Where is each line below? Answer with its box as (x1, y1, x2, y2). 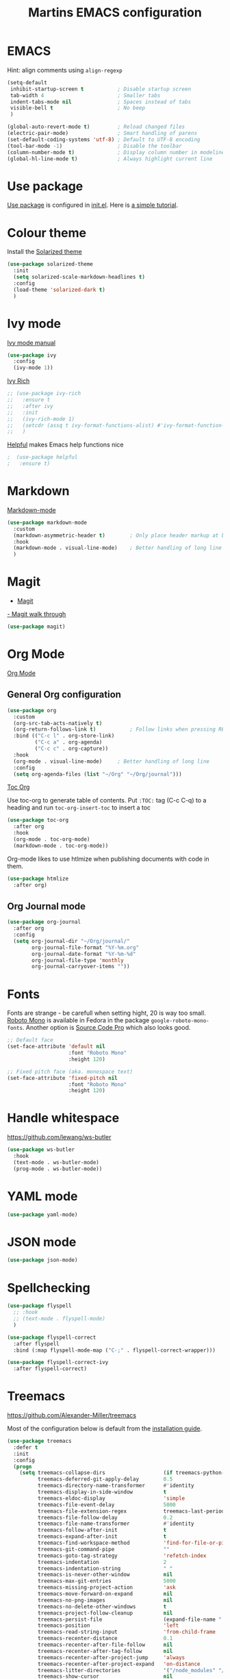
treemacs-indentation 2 (37, 1558, 167, 1565)
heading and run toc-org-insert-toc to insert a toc (7, 803, 151, 812)
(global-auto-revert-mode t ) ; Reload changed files (7, 123, 186, 131)
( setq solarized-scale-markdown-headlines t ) (13, 274, 146, 281)
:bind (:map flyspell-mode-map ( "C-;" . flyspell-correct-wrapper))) (13, 1347, 216, 1354)
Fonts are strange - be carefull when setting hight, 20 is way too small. (7, 1009, 207, 1018)
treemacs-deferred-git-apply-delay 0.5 (37, 1476, 173, 1483)
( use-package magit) (7, 623, 66, 631)
